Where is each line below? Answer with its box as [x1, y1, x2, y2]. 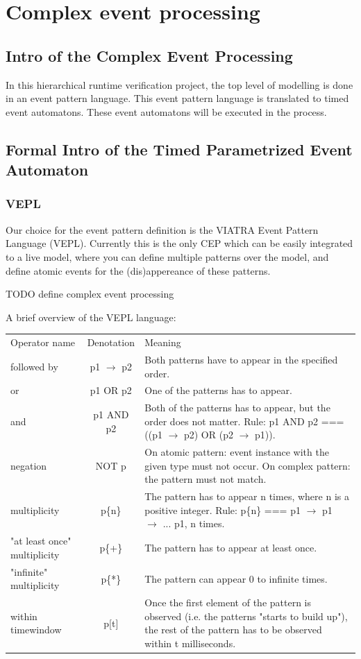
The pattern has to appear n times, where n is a [144, 489, 349, 504]
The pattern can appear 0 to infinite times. [144, 571, 328, 585]
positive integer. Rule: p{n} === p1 [144, 502, 301, 517]
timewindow [10, 622, 62, 637]
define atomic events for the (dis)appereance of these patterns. [6, 263, 271, 277]
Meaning [144, 335, 181, 350]
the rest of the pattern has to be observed [144, 622, 322, 637]
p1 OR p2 [90, 383, 132, 397]
